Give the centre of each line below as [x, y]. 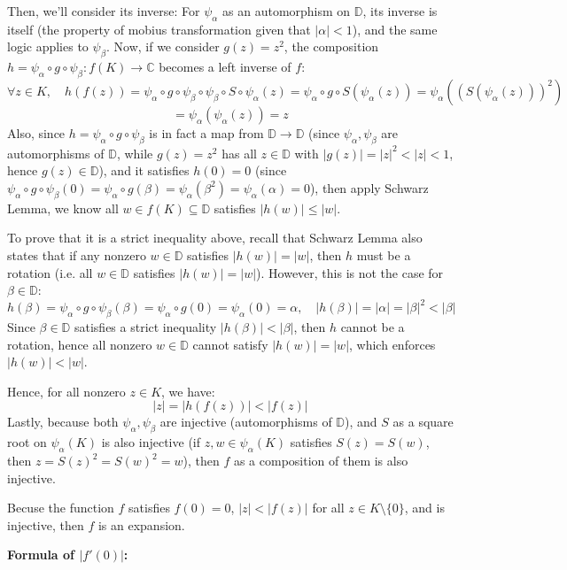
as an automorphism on [287, 11]
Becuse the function [61, 508]
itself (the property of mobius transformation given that [159, 29]
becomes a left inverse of [225, 67]
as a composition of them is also [321, 460]
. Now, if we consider [163, 46]
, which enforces [392, 344]
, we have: [188, 391]
